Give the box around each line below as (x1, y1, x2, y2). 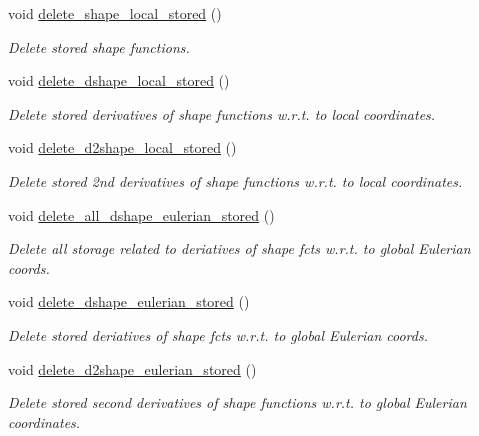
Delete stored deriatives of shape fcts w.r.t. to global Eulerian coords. (8, 324, 428, 345)
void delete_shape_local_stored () (8, 3, 222, 23)
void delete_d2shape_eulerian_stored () (8, 358, 257, 379)
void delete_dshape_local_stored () (8, 70, 230, 91)
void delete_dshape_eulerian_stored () (8, 291, 250, 312)
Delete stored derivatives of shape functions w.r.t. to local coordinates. (8, 103, 436, 124)
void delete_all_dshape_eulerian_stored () (8, 204, 275, 225)
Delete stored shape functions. (8, 36, 190, 57)
